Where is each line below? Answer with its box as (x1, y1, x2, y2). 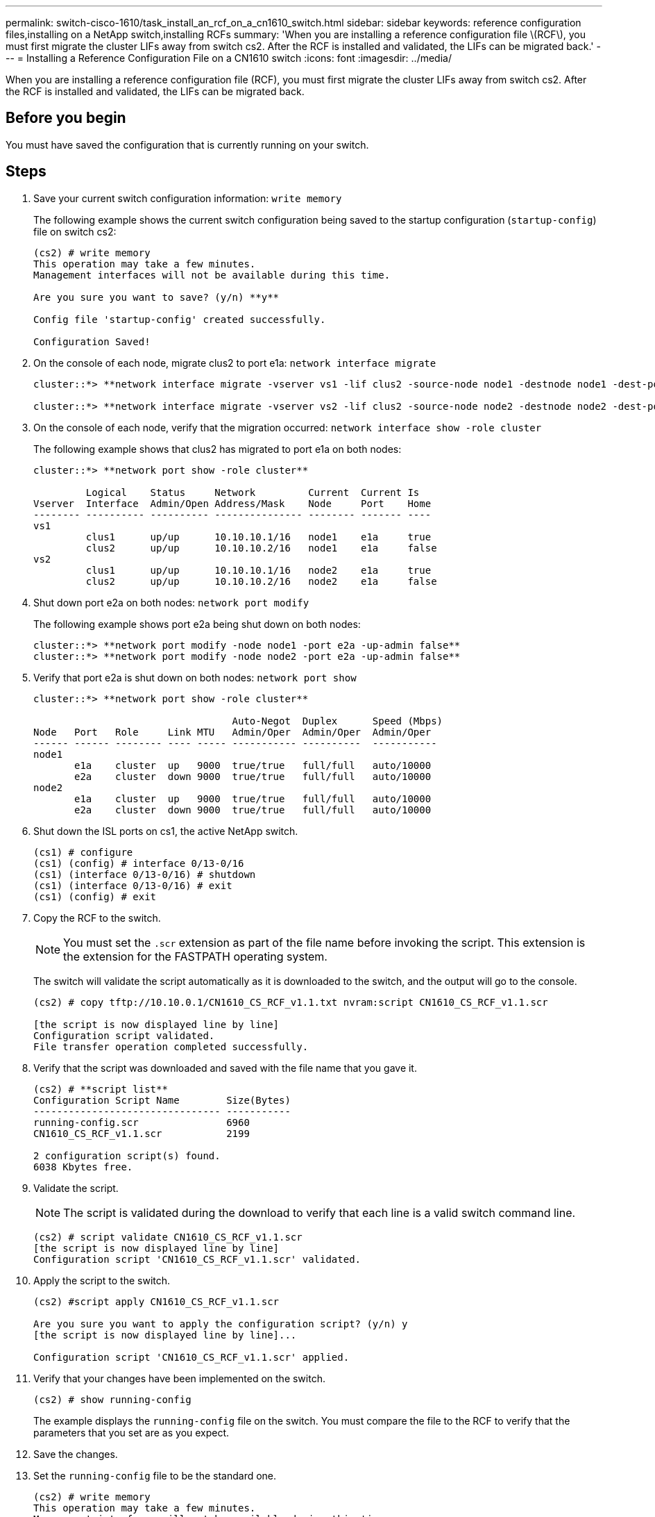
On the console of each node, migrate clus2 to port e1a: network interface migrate (33, 356, 436, 369)
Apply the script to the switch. (33, 1274, 171, 1286)
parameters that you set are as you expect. (33, 1426, 230, 1439)
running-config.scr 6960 (33, 1116, 250, 1128)
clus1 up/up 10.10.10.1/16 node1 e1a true (85, 531, 432, 542)
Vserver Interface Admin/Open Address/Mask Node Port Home (33, 497, 432, 509)
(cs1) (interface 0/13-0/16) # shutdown (33, 868, 256, 880)
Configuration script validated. (33, 1029, 215, 1041)
